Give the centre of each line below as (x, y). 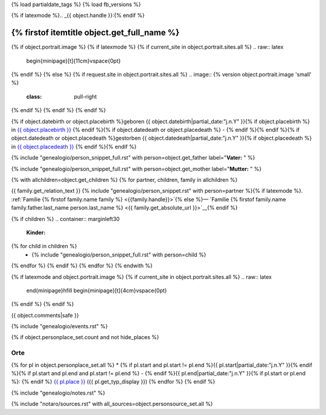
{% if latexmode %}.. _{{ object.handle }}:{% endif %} (78, 16)
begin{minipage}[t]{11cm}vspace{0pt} (73, 61)
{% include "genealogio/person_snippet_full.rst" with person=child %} (119, 254)
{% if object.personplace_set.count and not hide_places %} (85, 337)
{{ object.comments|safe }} (45, 315)
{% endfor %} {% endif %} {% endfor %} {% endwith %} (82, 266)
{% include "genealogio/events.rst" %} (59, 326)
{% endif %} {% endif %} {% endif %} (59, 110)
